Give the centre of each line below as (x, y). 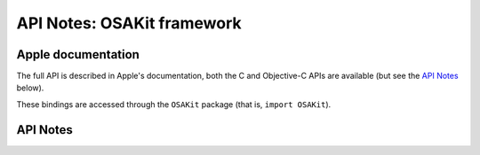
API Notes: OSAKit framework (129, 23)
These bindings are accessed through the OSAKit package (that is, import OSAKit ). (174, 104)
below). (30, 88)
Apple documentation (78, 54)
